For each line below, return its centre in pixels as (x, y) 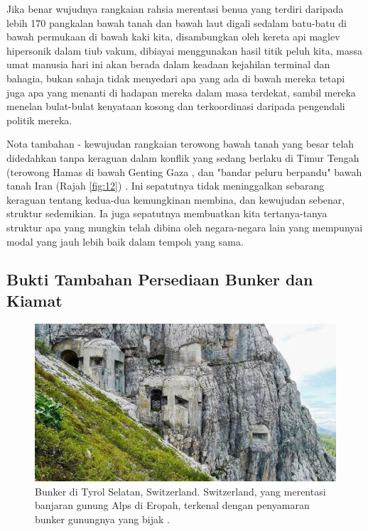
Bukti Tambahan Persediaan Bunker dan (160, 279)
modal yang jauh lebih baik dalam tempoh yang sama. (125, 241)
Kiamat (34, 300)
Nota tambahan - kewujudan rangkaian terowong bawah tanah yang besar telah (180, 144)
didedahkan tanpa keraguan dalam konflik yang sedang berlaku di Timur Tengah (183, 157)
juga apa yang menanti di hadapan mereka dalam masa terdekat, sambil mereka (181, 92)
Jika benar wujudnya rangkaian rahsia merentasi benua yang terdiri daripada (175, 9)
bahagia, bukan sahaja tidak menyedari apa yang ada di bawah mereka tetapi (176, 78)
